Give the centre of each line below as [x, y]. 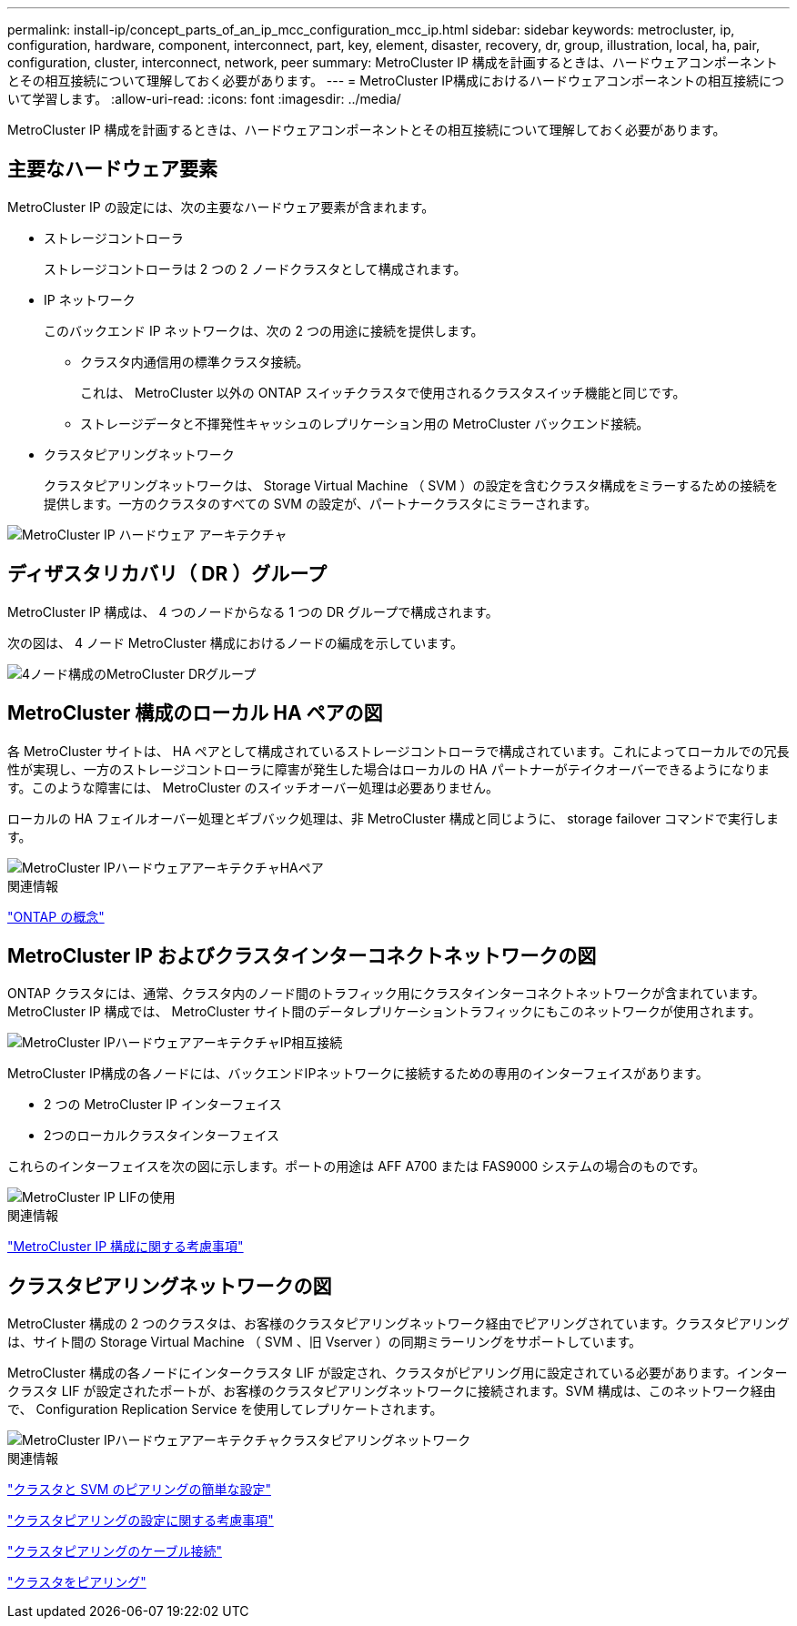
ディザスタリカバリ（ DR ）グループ [167, 574]
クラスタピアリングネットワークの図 [170, 1286]
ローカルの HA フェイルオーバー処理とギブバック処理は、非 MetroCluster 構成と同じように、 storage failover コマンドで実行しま [393, 818]
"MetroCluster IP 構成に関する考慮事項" [126, 1247]
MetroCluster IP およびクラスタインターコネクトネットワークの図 [302, 955]
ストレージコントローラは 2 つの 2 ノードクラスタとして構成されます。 [255, 268]
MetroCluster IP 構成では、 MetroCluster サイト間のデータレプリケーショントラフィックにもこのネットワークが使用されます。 [384, 1012]
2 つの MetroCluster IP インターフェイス [163, 1105]
